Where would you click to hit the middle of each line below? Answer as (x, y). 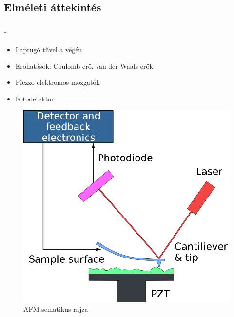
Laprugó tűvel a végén (49, 49)
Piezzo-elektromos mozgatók (58, 82)
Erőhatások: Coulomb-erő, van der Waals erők (84, 66)
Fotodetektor (35, 98)
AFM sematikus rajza (56, 309)
